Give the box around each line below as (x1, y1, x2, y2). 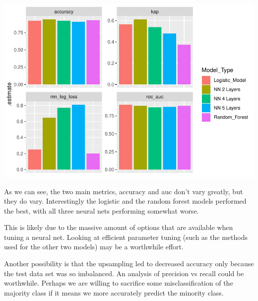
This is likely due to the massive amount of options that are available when (4, 222, 233, 232)
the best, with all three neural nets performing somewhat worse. (4, 205, 199, 216)
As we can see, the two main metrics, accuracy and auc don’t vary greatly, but (4, 186, 243, 196)
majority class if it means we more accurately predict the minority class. (4, 287, 224, 298)
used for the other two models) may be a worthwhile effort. (4, 241, 184, 252)
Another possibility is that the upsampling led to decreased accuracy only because (4, 258, 254, 269)
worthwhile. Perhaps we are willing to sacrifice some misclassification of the (4, 278, 233, 288)
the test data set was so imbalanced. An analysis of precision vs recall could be (4, 268, 244, 278)
